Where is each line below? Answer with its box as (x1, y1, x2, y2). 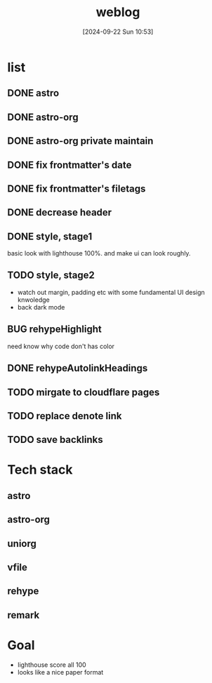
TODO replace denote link (7, 410, 122, 422)
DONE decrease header (7, 206, 112, 218)
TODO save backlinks (7, 434, 103, 446)
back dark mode (17, 303, 65, 311)
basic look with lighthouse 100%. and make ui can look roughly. (7, 249, 191, 258)
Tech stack (7, 462, 73, 478)
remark (7, 609, 40, 621)
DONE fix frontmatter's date (7, 159, 132, 171)
